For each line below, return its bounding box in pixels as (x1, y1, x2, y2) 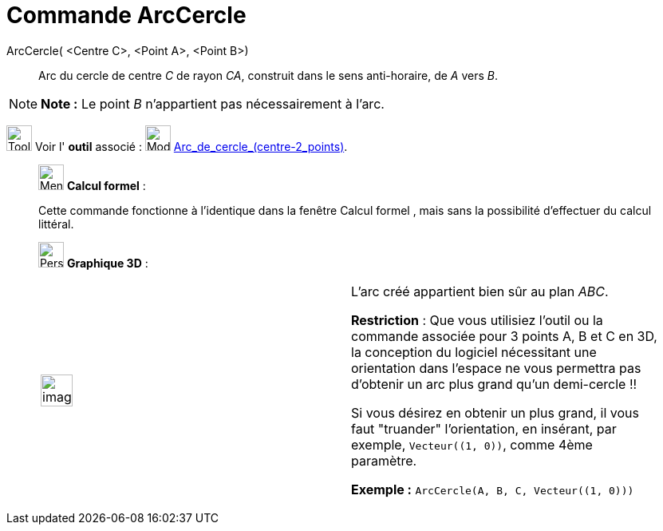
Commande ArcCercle (6, 2, 247, 29)
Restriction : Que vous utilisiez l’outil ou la (351, 311, 603, 328)
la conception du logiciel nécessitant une (351, 343, 597, 360)
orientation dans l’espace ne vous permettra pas (351, 359, 641, 376)
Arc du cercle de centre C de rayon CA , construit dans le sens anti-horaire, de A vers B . (38, 68, 499, 82)
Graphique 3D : (66, 256, 148, 270)
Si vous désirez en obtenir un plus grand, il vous (351, 404, 639, 421)
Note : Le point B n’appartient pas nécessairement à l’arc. (41, 95, 385, 112)
